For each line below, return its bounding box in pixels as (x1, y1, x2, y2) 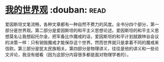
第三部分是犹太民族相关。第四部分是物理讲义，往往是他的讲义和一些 (18, 46, 155, 51)
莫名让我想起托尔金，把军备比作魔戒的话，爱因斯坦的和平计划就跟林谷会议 (9, 33, 159, 39)
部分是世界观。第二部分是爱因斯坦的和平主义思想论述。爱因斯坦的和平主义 (5, 27, 155, 33)
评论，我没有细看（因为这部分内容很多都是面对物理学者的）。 (9, 51, 131, 57)
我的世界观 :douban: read (5, 4, 106, 15)
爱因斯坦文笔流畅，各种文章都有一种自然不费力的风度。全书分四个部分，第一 (5, 21, 159, 27)
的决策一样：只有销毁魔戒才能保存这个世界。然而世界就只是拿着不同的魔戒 (5, 39, 155, 45)
